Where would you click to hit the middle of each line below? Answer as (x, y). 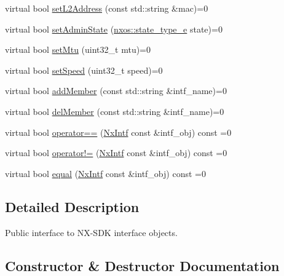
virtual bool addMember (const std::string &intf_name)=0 (116, 91)
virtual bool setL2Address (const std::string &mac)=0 (107, 8)
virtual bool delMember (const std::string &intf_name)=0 (115, 111)
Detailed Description (72, 206)
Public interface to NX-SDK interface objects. (91, 232)
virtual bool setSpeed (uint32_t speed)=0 (84, 70)
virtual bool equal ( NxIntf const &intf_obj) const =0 (105, 173)
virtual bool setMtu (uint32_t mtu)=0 (78, 49)
